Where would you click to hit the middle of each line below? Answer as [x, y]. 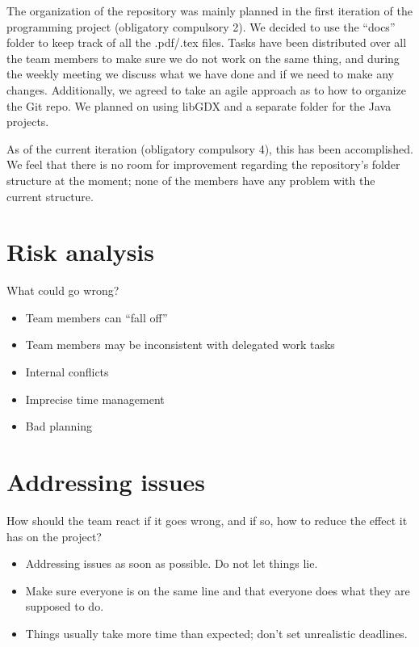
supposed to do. [65, 606]
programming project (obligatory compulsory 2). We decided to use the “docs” [201, 26]
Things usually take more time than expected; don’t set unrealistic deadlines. [216, 633]
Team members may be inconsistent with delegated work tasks [180, 345]
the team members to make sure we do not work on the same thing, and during [203, 58]
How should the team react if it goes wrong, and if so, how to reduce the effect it [207, 520]
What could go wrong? [63, 290]
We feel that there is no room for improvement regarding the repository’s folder [203, 164]
